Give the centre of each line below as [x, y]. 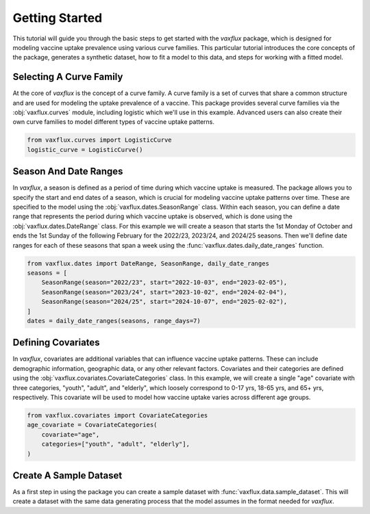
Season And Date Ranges [68, 171]
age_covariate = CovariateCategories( [92, 425]
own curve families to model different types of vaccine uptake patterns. [114, 122]
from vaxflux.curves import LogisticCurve [99, 140]
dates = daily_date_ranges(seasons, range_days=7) [114, 321]
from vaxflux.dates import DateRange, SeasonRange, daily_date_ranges [148, 263]
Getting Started [58, 18]
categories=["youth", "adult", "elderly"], [115, 444]
